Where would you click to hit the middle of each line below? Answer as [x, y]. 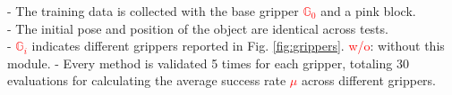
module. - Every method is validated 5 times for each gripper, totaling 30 [208, 63]
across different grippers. [369, 80]
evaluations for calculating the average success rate [147, 80]
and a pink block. [368, 11]
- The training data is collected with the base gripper [153, 11]
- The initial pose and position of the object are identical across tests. [198, 28]
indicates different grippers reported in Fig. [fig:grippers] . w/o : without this [238, 46]
